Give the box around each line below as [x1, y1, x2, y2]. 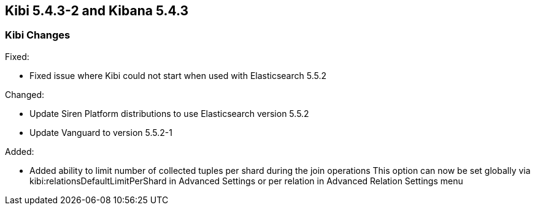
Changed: [5, 89, 44, 100]
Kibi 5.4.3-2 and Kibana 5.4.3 [5, 3, 189, 18]
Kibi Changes [5, 29, 71, 42]
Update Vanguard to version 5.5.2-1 [29, 127, 172, 138]
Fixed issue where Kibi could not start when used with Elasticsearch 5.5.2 [29, 70, 326, 81]
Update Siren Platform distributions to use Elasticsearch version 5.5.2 [29, 108, 309, 119]
